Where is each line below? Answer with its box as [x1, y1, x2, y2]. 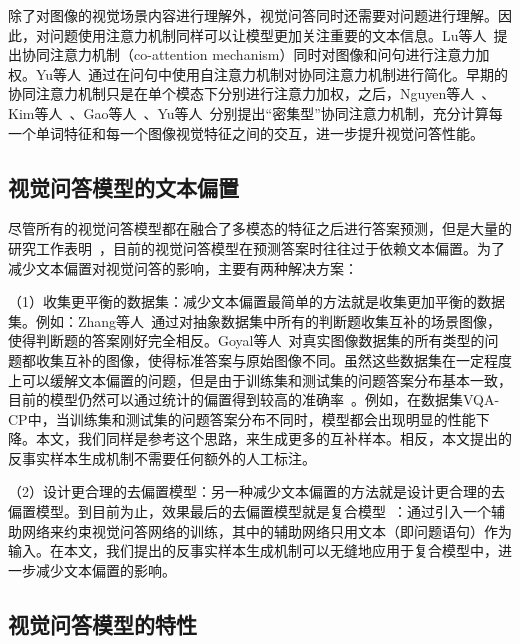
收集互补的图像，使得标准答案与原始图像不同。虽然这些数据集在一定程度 [35, 349, 512, 370]
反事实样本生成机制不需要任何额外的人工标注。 [8, 447, 316, 468]
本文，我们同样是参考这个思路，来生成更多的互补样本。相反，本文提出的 [35, 428, 512, 449]
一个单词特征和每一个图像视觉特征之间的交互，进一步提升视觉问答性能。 [8, 122, 484, 143]
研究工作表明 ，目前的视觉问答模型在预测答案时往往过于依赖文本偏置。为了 [8, 237, 505, 258]
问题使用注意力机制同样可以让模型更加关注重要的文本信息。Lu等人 [49, 24, 487, 45]
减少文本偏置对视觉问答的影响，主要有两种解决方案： [8, 257, 358, 278]
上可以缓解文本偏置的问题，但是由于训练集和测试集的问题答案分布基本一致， [8, 369, 512, 390]
